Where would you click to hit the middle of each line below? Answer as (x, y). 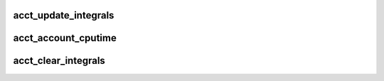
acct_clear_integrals (59, 61)
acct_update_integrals (64, 15)
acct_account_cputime (65, 38)
